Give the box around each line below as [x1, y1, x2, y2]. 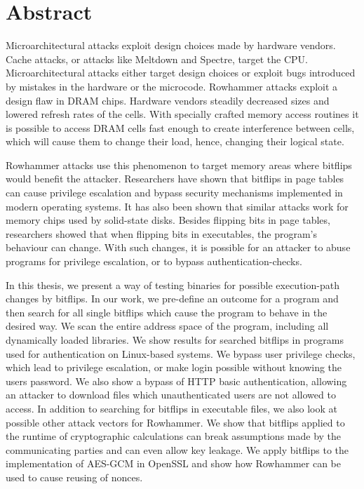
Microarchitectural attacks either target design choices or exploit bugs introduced [6, 65, 356, 80]
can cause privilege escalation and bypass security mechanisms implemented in [6, 185, 343, 200]
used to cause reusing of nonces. [6, 469, 143, 484]
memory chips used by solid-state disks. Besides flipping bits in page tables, [6, 213, 330, 227]
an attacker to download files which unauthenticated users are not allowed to [6, 387, 336, 402]
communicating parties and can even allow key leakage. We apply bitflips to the [6, 442, 349, 457]
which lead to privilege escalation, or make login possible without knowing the [6, 360, 342, 375]
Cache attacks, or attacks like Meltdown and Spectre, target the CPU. [6, 51, 308, 66]
